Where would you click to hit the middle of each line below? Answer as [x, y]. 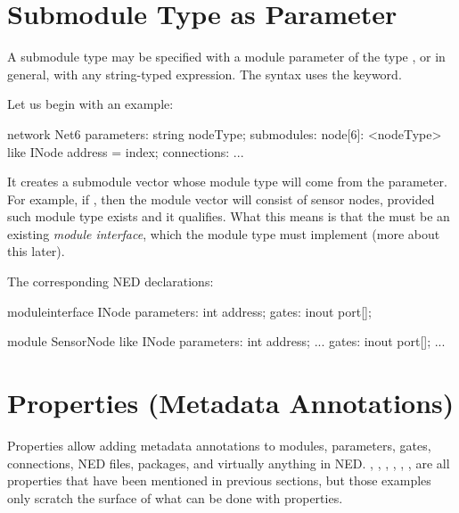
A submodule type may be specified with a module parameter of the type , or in [226, 57]
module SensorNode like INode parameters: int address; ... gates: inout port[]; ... [226, 341]
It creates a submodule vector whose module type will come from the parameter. [227, 182]
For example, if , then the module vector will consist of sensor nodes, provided [221, 199]
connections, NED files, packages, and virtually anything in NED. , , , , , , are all [229, 463]
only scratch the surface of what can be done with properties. [175, 497]
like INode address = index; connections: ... [126, 151]
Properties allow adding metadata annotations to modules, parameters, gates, [219, 445]
